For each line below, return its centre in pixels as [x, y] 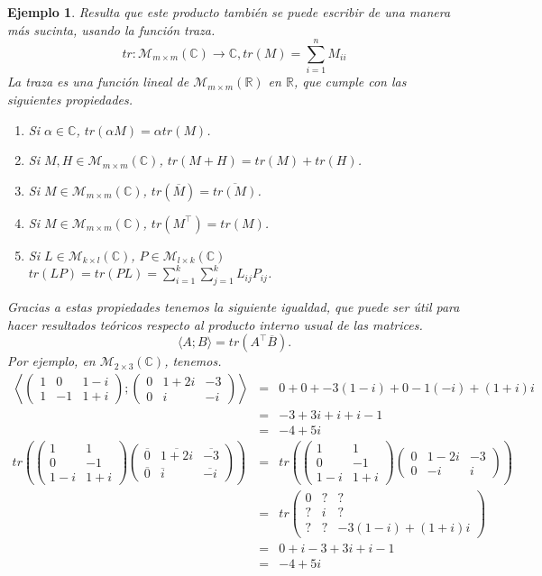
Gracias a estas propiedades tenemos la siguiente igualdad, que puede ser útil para [234, 307]
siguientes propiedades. [70, 99]
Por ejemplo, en [51, 361]
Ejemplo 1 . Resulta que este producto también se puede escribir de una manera [229, 12]
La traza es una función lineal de [98, 82]
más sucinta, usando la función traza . [111, 29]
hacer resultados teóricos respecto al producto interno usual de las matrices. [215, 324]
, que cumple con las [350, 82]
